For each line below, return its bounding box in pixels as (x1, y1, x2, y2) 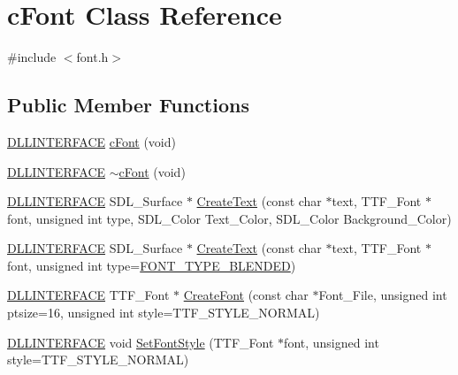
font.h (76, 48, 109, 66)
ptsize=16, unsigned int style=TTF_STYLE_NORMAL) (7, 303, 320, 322)
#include (7, 48, 57, 66)
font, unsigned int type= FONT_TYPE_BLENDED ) (7, 256, 296, 274)
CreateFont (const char (183, 286, 309, 304)
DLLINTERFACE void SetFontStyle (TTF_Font (7, 333, 274, 351)
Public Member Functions (7, 91, 249, 119)
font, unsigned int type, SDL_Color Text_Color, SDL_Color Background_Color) (7, 209, 452, 227)
